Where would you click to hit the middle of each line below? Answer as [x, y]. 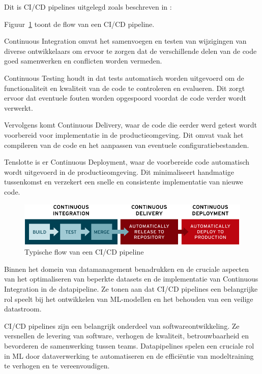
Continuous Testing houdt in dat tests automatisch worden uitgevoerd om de [124, 77]
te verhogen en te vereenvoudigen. [57, 366]
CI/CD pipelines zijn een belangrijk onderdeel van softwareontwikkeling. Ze [122, 325]
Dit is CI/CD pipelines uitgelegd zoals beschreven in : [88, 7]
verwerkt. [19, 107]
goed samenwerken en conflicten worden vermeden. [83, 61]
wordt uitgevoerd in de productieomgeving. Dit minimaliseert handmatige [119, 172]
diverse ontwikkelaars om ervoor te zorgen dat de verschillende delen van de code [130, 51]
